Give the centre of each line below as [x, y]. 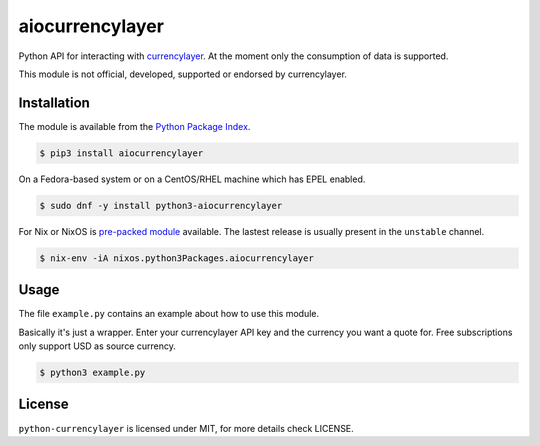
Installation [54, 102]
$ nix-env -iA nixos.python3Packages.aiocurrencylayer [176, 258]
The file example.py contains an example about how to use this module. [169, 314]
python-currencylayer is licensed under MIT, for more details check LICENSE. [186, 428]
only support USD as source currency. [97, 346]
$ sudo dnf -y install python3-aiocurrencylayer [161, 205]
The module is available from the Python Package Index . [134, 126]
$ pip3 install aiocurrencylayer [121, 153]
